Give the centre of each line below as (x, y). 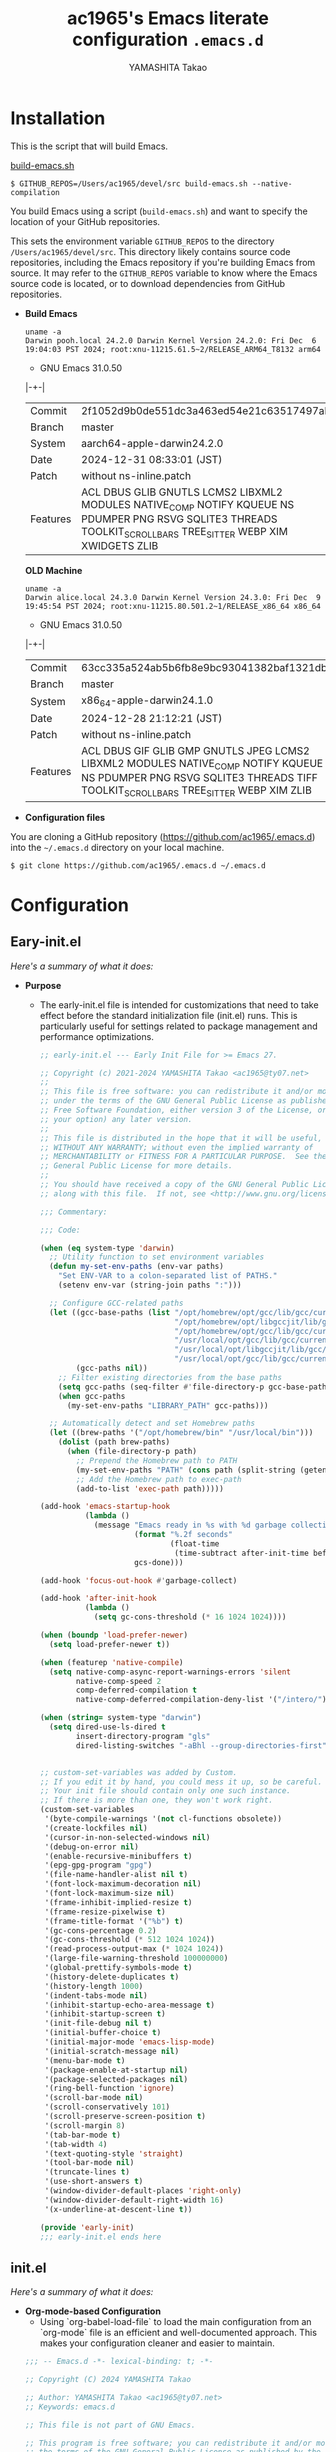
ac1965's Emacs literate (168, 18)
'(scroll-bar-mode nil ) (94, 2098)
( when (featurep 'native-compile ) (111, 1662)
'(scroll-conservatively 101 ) (107, 2107)
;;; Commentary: (73, 1212)
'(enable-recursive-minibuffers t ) (118, 1856)
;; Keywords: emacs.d (69, 2407)
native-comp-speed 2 (118, 1681)
